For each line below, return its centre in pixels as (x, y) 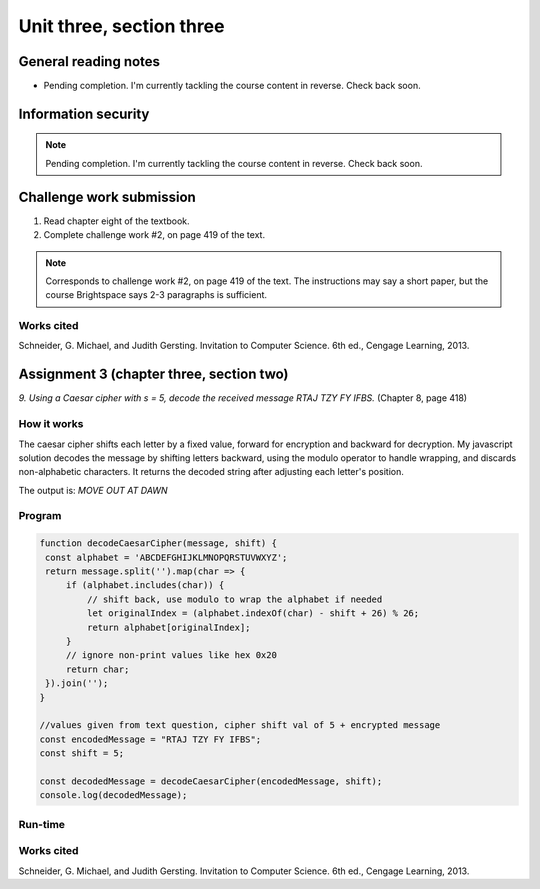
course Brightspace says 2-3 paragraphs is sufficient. (156, 295)
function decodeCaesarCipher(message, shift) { (158, 543)
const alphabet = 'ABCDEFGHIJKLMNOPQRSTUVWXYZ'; (166, 557)
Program (40, 516)
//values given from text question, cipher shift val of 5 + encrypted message (240, 725)
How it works (51, 424)
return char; (97, 669)
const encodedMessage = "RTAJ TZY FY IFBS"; (150, 739)
